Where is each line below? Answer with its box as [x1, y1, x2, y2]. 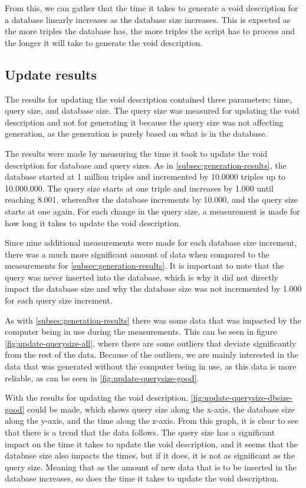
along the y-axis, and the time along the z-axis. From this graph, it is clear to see [5, 414, 299, 427]
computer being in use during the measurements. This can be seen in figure [5, 325, 277, 338]
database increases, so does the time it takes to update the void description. [5, 472, 279, 484]
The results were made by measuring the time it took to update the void [5, 147, 268, 159]
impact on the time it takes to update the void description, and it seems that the [5, 437, 298, 450]
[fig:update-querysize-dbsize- [190, 391, 293, 404]
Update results [5, 65, 97, 83]
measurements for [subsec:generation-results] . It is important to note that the [5, 259, 284, 272]
